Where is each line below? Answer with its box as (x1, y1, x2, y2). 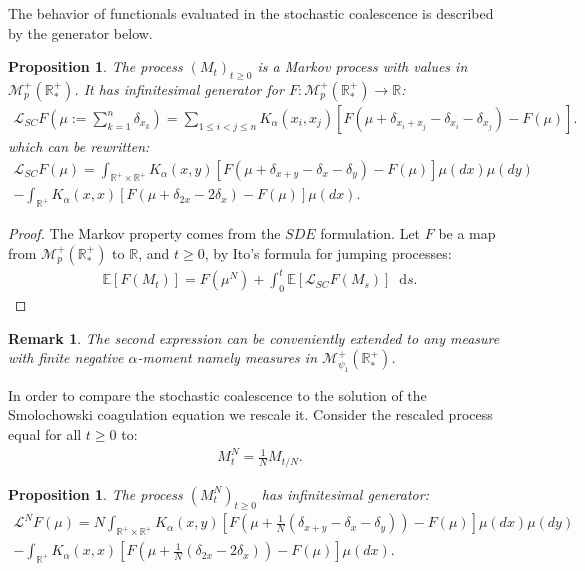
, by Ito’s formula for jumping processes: (204, 242, 452, 263)
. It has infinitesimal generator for (74, 78, 284, 99)
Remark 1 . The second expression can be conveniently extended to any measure (8, 327, 500, 348)
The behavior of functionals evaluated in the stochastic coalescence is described (8, 3, 494, 23)
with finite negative (8, 347, 124, 368)
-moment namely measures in (137, 347, 318, 368)
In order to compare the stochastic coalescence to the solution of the (8, 384, 427, 405)
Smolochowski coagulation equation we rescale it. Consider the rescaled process (8, 404, 493, 425)
